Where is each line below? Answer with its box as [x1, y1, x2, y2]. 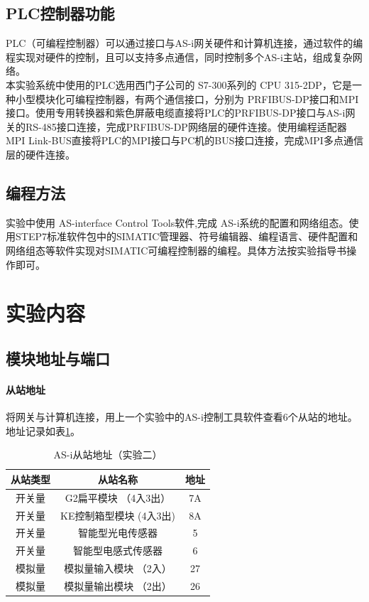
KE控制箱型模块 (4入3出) [60, 507, 175, 522]
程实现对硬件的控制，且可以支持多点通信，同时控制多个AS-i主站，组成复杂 [6, 49, 353, 64]
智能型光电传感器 [77, 525, 158, 540]
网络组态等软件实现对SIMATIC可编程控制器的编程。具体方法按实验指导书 [6, 242, 347, 257]
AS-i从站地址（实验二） [53, 447, 163, 462]
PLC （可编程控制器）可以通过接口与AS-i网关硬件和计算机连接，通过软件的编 [6, 36, 363, 50]
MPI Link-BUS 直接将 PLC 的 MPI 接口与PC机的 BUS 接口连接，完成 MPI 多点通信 [6, 133, 363, 148]
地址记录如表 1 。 [6, 423, 80, 438]
